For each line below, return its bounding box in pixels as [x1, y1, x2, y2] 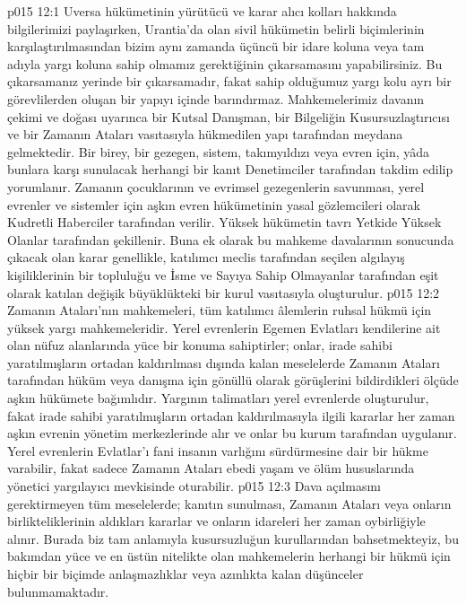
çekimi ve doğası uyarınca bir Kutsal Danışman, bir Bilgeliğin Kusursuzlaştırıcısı [7, 107, 450, 126]
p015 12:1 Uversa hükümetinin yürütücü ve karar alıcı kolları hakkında [7, 2, 397, 20]
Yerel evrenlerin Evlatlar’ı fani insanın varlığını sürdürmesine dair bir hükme [7, 441, 428, 460]
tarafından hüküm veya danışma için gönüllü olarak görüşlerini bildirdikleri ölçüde [7, 371, 459, 390]
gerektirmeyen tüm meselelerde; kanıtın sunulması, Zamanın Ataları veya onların [7, 494, 452, 512]
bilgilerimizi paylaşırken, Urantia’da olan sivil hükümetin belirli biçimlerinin [7, 19, 425, 38]
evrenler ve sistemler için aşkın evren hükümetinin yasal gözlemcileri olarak [7, 195, 420, 214]
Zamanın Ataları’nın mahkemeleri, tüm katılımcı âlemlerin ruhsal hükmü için [7, 301, 432, 320]
